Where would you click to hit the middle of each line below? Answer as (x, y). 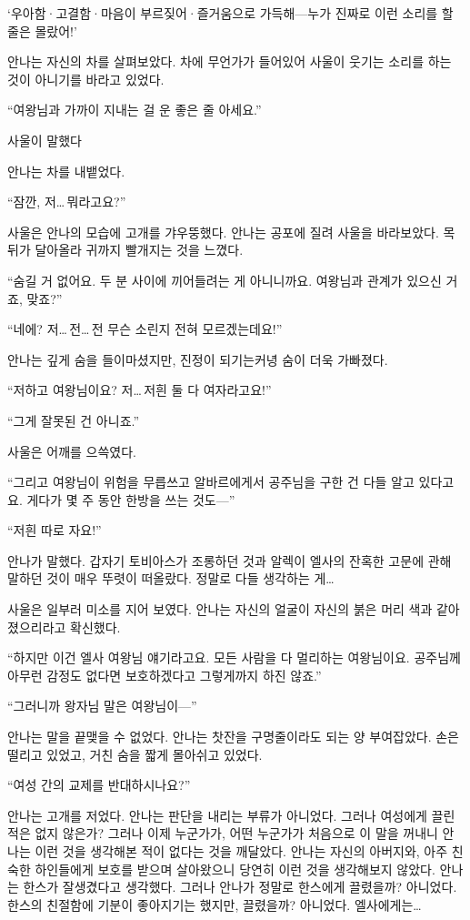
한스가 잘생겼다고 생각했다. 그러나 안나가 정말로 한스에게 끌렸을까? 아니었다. (240, 887)
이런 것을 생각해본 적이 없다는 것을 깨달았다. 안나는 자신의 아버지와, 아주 (241, 851)
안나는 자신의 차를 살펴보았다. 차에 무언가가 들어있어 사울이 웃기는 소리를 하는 (230, 61)
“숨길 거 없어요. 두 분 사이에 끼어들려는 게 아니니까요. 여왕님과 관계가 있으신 (225, 280)
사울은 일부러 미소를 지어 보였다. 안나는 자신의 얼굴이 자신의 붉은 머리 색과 (220, 609)
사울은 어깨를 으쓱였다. (72, 451)
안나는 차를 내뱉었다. (66, 171)
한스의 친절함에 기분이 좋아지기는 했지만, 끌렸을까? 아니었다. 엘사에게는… (215, 904)
